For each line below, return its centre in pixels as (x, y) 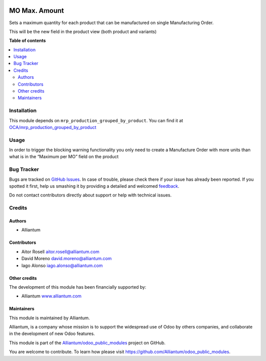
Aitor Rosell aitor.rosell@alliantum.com (60, 252)
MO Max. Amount (36, 11)
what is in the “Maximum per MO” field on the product (64, 157)
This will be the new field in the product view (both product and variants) (83, 32)
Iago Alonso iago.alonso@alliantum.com (62, 265)
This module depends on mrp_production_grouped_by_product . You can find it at (96, 120)
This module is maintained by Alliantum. (50, 318)
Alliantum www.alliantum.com (51, 296)
